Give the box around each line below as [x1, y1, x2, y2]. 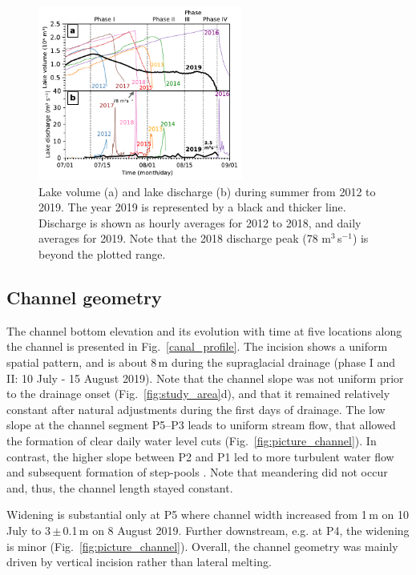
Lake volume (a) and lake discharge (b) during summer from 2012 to [38, 183, 376, 199]
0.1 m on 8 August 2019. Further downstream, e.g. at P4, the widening [63, 522, 410, 538]
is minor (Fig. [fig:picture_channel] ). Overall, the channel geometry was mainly [6, 537, 398, 554]
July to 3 [6, 522, 51, 538]
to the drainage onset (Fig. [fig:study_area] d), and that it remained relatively [6, 385, 390, 402]
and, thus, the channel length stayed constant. [6, 479, 233, 496]
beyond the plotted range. [38, 246, 166, 263]
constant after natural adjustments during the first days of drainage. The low [6, 400, 386, 417]
